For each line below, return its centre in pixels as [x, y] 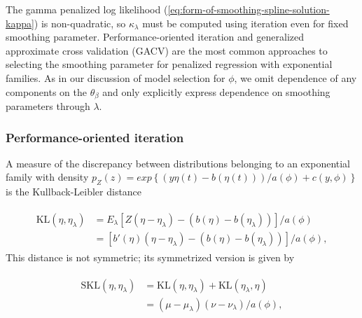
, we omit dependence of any [295, 77]
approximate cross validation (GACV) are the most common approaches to [167, 50]
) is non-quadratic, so [80, 23]
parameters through [48, 106]
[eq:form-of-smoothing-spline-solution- [249, 9]
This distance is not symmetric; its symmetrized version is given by [150, 257]
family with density [47, 177]
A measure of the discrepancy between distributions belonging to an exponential [178, 163]
